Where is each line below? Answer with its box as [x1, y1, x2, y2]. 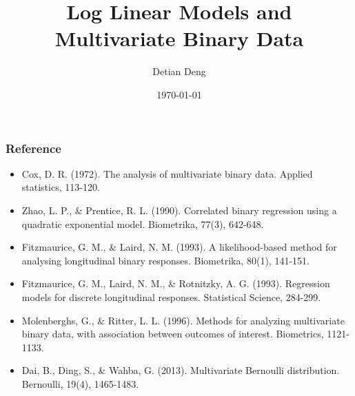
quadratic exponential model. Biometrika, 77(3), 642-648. [21, 216, 264, 231]
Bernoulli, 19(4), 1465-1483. [21, 376, 139, 390]
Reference [6, 139, 61, 156]
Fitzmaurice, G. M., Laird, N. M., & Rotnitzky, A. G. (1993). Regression [21, 276, 330, 291]
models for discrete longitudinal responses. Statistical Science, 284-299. [21, 289, 321, 304]
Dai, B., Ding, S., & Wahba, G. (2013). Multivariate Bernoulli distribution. [21, 363, 340, 377]
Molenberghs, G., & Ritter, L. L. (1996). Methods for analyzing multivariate [21, 313, 345, 327]
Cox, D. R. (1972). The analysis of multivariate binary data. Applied [21, 166, 313, 180]
